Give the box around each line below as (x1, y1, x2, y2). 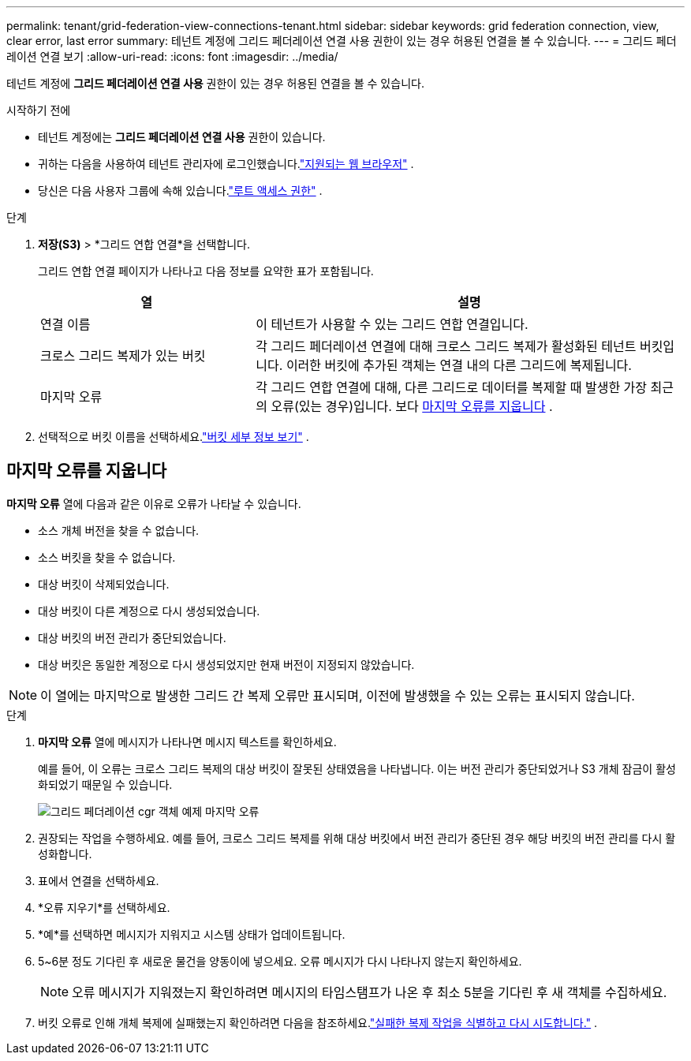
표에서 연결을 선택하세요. (38, 873, 159, 887)
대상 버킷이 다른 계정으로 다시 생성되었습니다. (38, 603, 260, 618)
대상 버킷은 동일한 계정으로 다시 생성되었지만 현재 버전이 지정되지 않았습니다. (38, 657, 415, 671)
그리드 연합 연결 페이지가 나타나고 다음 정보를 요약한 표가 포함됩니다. (38, 264, 374, 278)
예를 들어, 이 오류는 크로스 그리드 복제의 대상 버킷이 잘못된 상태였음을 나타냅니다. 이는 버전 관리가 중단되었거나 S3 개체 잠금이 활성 (38, 761, 676, 775)
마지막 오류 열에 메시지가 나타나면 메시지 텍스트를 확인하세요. (38, 734, 337, 749)
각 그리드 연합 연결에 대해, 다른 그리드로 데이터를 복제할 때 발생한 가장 (256, 379, 648, 395)
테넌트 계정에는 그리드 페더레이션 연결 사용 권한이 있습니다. (38, 130, 326, 144)
